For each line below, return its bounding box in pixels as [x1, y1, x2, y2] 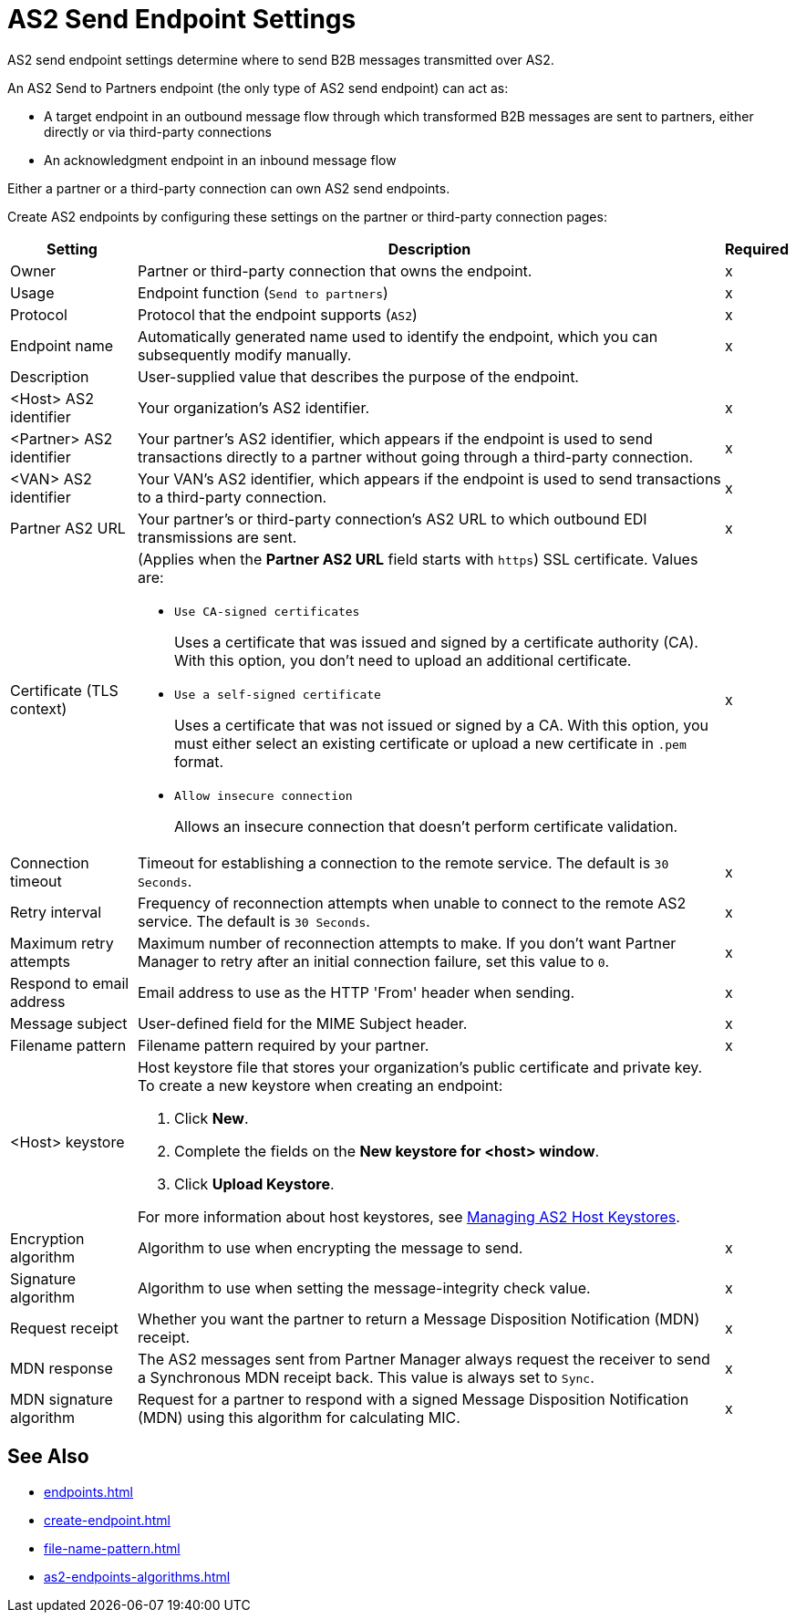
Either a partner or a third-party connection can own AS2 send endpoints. [7, 180, 450, 196]
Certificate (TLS [10, 681, 119, 701]
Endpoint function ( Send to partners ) [137, 283, 388, 302]
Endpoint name [10, 336, 114, 355]
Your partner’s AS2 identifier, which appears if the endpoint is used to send [137, 429, 653, 448]
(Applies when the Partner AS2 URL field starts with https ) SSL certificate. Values [137, 549, 698, 568]
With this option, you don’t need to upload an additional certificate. [173, 650, 632, 670]
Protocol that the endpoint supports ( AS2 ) [137, 305, 418, 324]
